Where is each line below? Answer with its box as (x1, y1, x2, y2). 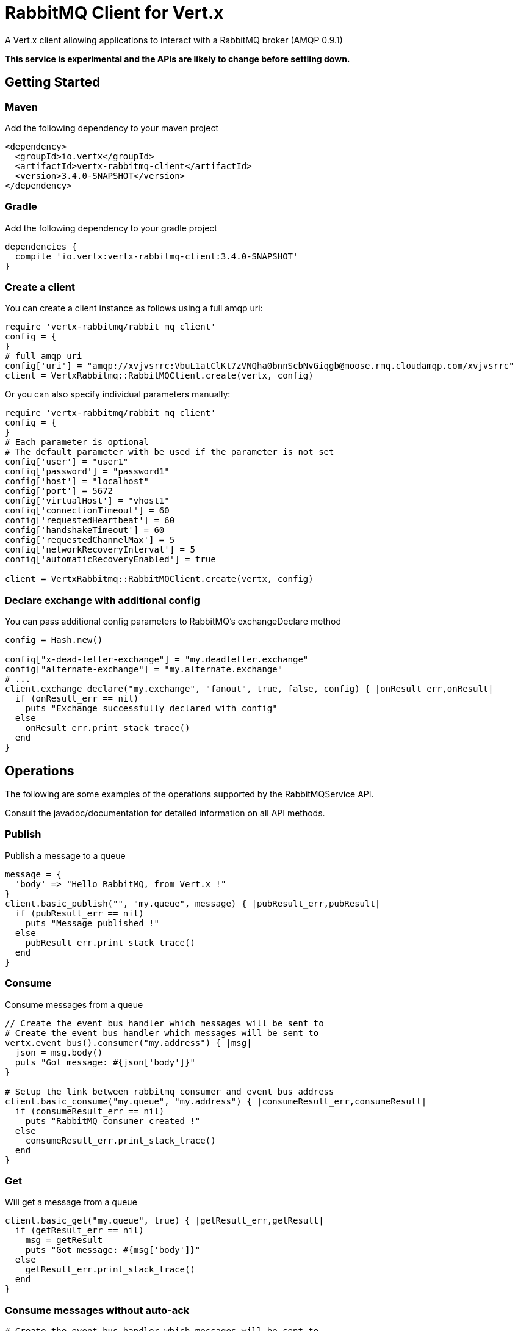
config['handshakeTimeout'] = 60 (5, 525, 165, 535)
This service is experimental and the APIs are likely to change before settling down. (5, 53, 350, 64)
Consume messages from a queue (5, 999, 143, 1010)
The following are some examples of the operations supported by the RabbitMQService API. (5, 789, 374, 800)
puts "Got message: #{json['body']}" (15, 1057, 195, 1067)
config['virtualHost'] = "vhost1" (5, 496, 170, 506)
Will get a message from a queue (5, 1197, 137, 1208)
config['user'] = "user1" (5, 457, 129, 467)
